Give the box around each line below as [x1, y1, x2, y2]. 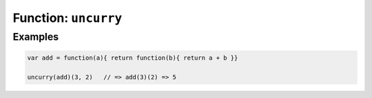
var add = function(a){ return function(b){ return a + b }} [27, 53, 238, 62]
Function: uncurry [12, 10, 123, 25]
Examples [12, 31, 59, 43]
